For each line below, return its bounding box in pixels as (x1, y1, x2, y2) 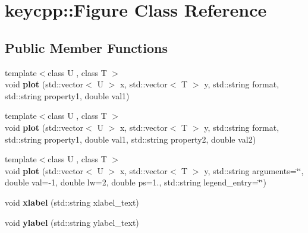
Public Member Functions (5, 38, 168, 56)
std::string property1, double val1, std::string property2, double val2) (5, 133, 256, 145)
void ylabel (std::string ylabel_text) (5, 216, 139, 228)
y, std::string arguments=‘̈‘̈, (204, 164, 304, 177)
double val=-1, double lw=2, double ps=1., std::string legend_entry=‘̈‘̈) (5, 176, 266, 188)
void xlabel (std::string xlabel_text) (5, 196, 139, 208)
